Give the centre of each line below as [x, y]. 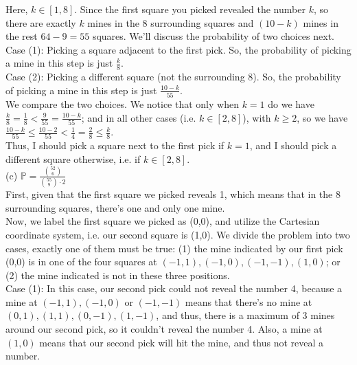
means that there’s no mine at [249, 301]
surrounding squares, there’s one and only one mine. [115, 207]
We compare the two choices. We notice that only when [122, 104]
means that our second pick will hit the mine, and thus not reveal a [182, 342]
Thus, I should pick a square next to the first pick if [115, 145]
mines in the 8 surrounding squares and [171, 22]
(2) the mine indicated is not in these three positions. [118, 275]
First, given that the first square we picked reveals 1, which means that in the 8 [173, 194]
